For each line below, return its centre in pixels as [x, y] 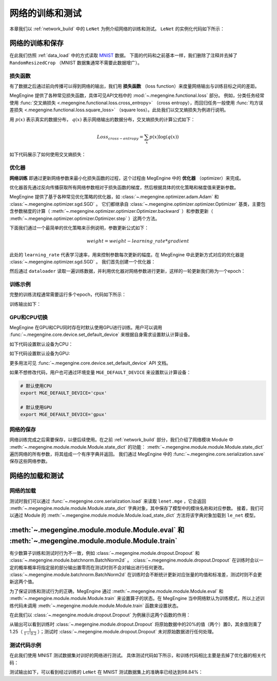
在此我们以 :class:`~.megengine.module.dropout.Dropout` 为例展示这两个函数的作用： [100, 615]
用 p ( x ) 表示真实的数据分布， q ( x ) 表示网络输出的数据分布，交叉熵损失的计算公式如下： [102, 119]
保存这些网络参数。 [30, 461]
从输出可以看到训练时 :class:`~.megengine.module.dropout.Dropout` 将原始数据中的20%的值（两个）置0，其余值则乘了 [136, 624]
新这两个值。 [23, 582]
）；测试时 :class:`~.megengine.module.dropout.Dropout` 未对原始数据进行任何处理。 [127, 631]
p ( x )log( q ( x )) [164, 137]
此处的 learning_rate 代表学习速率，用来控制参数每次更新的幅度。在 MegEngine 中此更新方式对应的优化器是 [127, 254]
